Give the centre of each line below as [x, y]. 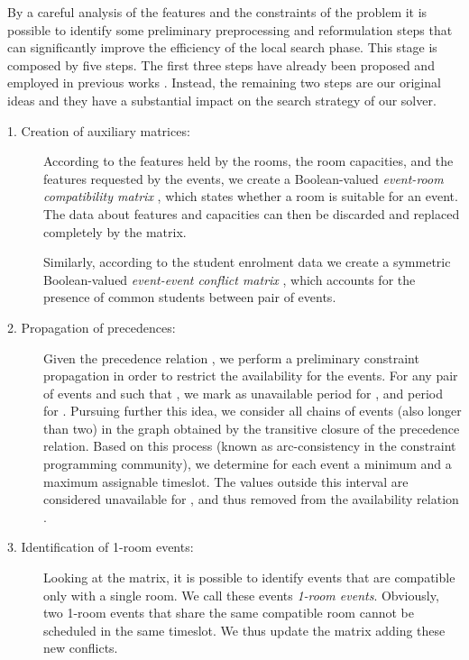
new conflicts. [81, 648]
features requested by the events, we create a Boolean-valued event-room [244, 178]
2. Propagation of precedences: [92, 327]
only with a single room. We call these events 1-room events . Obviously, [241, 595]
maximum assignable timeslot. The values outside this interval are [226, 481]
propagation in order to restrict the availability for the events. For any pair [251, 376]
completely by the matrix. [115, 231]
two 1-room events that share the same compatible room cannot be [229, 613]
